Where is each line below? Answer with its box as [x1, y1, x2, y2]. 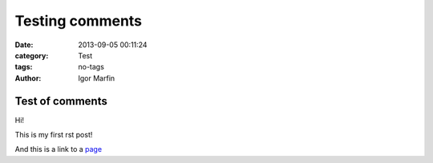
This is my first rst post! [14, 130, 93, 140]
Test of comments [14, 94, 107, 108]
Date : [14, 40, 34, 50]
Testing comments [14, 12, 143, 30]
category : [14, 50, 49, 60]
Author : [14, 73, 42, 83]
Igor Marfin [78, 73, 115, 83]
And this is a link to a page [14, 145, 103, 154]
